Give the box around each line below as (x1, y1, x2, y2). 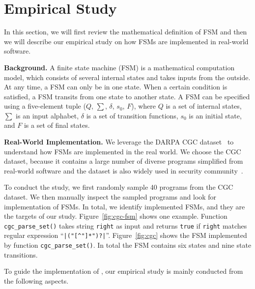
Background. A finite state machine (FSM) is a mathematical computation (4, 62, 235, 72)
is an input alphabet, (16, 110, 79, 120)
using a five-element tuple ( (4, 101, 86, 111)
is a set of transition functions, (86, 110, 178, 120)
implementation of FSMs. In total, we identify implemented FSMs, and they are (4, 201, 245, 211)
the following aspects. (4, 275, 69, 286)
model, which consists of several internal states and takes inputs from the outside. (4, 72, 251, 82)
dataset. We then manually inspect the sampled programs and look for (4, 192, 217, 202)
